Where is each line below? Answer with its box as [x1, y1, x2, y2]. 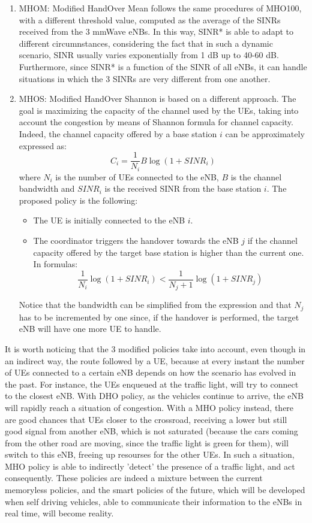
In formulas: [33, 258, 78, 270]
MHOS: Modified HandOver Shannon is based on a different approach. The [19, 92, 296, 105]
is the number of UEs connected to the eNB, [55, 170, 219, 183]
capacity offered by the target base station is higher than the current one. [33, 246, 304, 258]
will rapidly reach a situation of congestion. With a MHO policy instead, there [5, 401, 294, 413]
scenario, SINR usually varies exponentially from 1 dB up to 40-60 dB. [19, 49, 279, 61]
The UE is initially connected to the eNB [33, 214, 185, 226]
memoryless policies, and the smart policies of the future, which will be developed [5, 483, 305, 496]
